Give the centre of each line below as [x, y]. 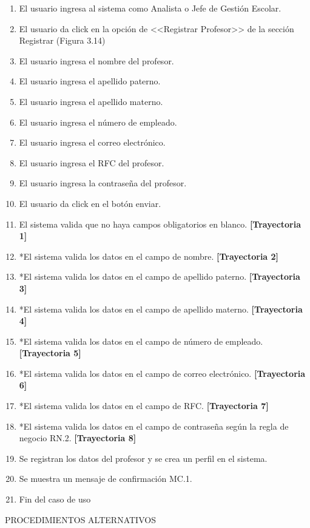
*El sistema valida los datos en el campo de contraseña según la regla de [154, 426]
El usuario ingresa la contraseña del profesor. [103, 183]
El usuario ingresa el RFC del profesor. [92, 162]
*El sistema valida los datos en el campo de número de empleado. [141, 341]
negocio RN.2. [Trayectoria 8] [78, 438]
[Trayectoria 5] [50, 353]
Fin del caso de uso [55, 499]
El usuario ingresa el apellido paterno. [90, 81]
